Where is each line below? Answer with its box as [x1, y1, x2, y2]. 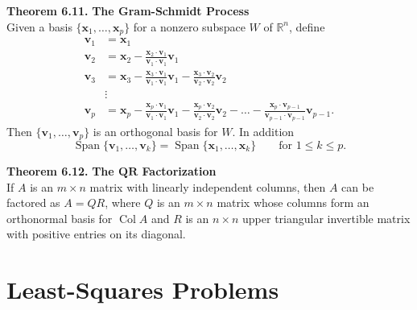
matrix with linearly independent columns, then [89, 178, 326, 195]
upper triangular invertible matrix [242, 209, 411, 226]
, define [289, 18, 325, 35]
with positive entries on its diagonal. [6, 225, 186, 242]
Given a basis [6, 18, 72, 35]
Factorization [142, 162, 217, 179]
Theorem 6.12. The [6, 162, 114, 179]
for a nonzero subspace [133, 18, 246, 35]
